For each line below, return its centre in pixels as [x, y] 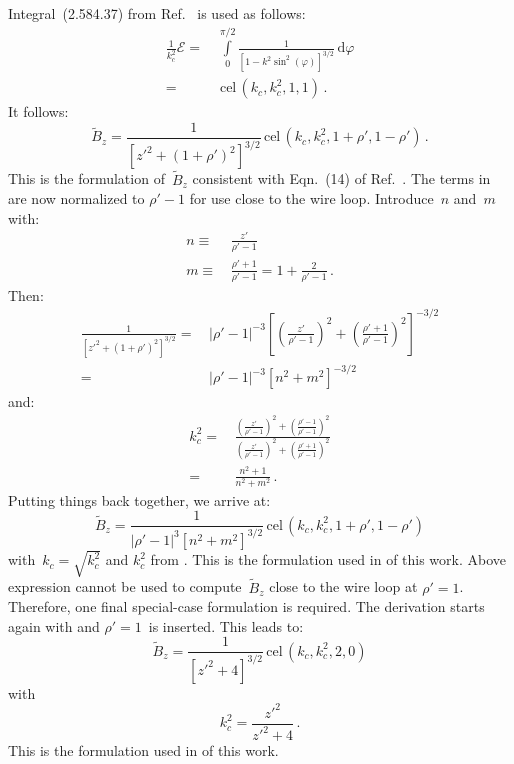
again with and [54, 625]
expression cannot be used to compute [125, 586]
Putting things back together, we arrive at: [139, 499]
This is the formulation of [86, 178]
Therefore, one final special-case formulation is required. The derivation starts [246, 606]
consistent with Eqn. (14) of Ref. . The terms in [341, 178]
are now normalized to [76, 198]
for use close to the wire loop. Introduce [311, 198]
